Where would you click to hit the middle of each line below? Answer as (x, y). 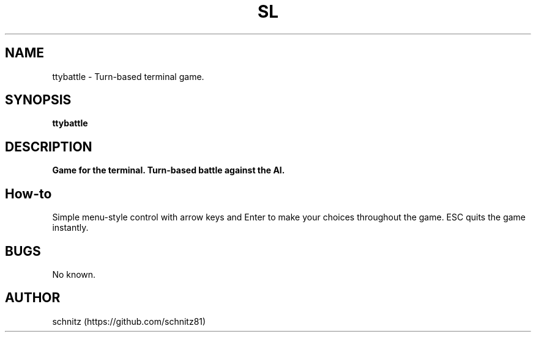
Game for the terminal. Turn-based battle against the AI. (169, 170)
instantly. (70, 228)
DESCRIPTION (49, 147)
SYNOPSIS (38, 100)
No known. (74, 274)
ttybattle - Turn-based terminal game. (128, 76)
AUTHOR (33, 298)
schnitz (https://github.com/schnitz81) (129, 321)
